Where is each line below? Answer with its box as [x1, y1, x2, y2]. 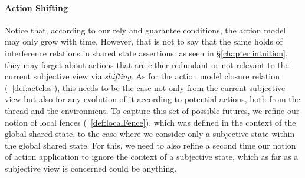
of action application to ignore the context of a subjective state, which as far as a [5, 150, 299, 163]
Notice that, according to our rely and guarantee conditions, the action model [5, 23, 286, 36]
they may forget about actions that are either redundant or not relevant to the [5, 58, 289, 70]
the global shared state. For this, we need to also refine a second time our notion [5, 139, 296, 151]
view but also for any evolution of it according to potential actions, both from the [5, 93, 300, 105]
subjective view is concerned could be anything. [5, 162, 177, 174]
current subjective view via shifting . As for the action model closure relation [5, 70, 280, 82]
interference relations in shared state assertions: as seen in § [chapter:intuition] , [5, 46, 288, 59]
